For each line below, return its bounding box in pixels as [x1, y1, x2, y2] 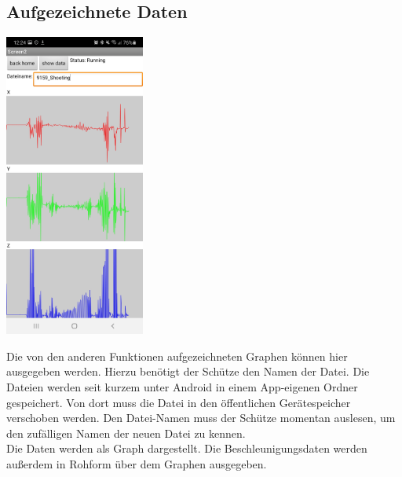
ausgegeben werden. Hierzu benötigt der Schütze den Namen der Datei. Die [6, 363, 370, 380]
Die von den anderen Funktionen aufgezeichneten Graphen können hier [6, 347, 348, 364]
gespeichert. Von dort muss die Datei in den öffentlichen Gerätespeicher [6, 394, 351, 410]
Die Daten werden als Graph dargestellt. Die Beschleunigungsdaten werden [6, 440, 367, 457]
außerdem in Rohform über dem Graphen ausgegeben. [6, 455, 267, 471]
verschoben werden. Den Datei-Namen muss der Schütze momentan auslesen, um [6, 409, 396, 426]
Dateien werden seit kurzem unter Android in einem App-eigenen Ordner [6, 378, 358, 394]
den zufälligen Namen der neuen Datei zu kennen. [6, 424, 246, 441]
